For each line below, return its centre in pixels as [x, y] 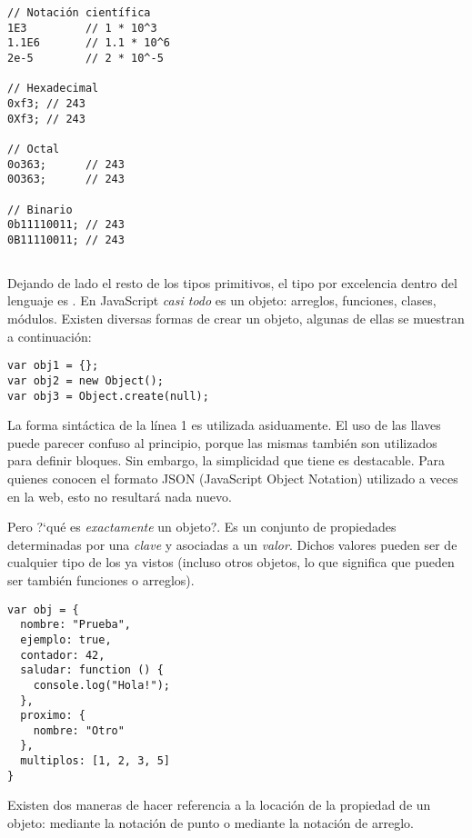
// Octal [34, 149]
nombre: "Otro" [79, 730]
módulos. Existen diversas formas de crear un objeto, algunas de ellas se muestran [236, 319]
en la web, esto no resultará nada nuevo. [120, 496]
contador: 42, [63, 655]
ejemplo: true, [66, 639]
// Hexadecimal [53, 89]
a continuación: [50, 336]
